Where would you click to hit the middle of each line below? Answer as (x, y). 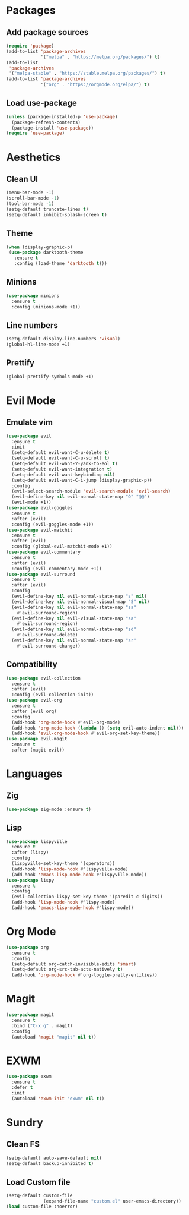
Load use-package (41, 103)
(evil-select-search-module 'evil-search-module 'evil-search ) (91, 491)
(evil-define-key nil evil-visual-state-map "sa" (74, 618)
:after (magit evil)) (38, 750)
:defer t (22, 1088)
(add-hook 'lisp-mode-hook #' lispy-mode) (63, 902)
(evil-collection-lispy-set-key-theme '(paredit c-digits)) (87, 897)
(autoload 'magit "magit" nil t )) (54, 1037)
